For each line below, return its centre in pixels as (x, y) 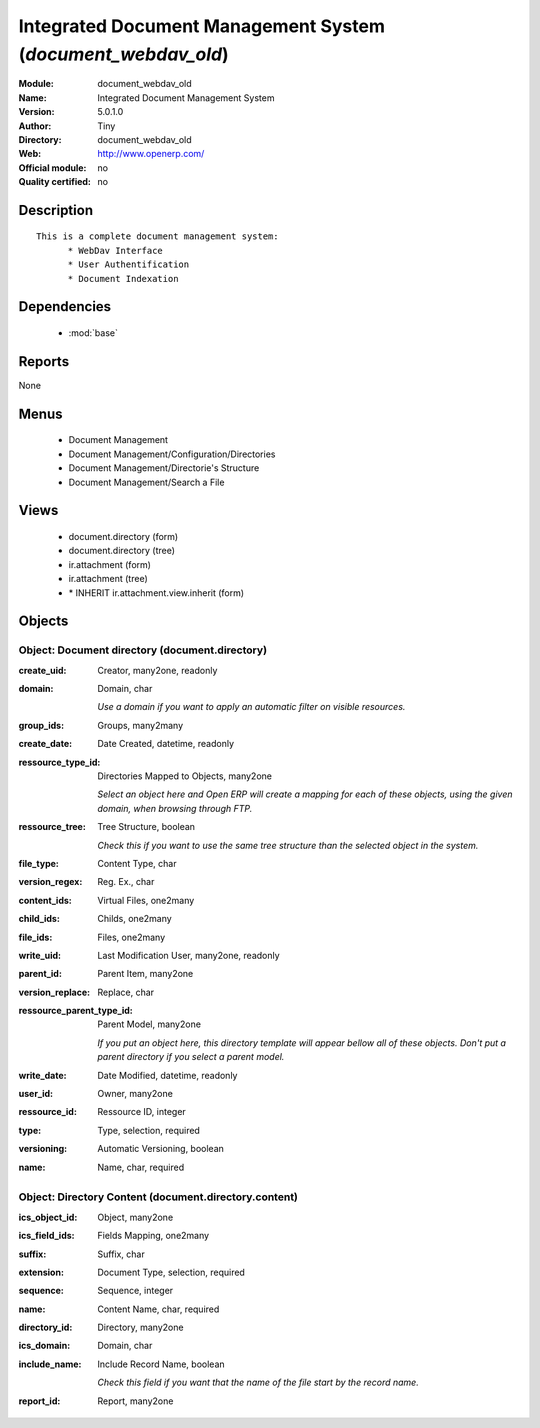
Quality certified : (55, 182)
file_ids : (35, 937)
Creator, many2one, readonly (157, 670)
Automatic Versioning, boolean (161, 1149)
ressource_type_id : (59, 762)
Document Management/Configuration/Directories (172, 454)
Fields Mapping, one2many (153, 1236)
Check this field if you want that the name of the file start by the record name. (258, 1382)
